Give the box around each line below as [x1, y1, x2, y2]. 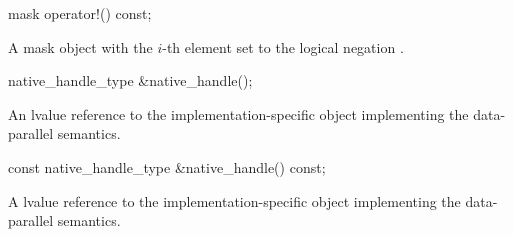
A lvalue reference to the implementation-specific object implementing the [8, 190, 461, 211]
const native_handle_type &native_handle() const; [8, 156, 326, 177]
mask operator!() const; [8, 3, 152, 23]
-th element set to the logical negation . [162, 36, 404, 57]
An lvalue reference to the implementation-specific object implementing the [8, 103, 469, 124]
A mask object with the [8, 36, 153, 57]
